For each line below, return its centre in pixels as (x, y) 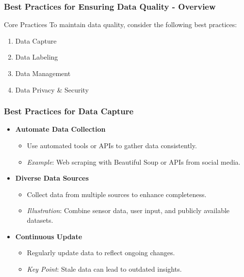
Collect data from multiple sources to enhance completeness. (117, 194)
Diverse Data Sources (52, 178)
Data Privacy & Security (52, 89)
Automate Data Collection (60, 129)
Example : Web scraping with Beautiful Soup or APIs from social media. (134, 162)
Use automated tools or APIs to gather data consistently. (112, 145)
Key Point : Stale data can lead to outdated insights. (104, 269)
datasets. (40, 220)
